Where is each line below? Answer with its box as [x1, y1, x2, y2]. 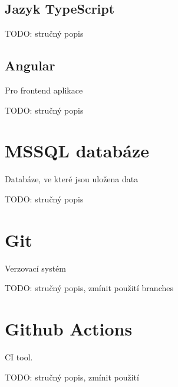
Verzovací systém [5, 262, 66, 274]
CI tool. [5, 350, 33, 363]
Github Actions [5, 317, 133, 340]
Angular [5, 56, 55, 75]
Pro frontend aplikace [5, 84, 83, 96]
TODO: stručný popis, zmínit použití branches [5, 282, 173, 294]
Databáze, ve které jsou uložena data [5, 173, 139, 185]
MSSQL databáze [5, 138, 149, 163]
